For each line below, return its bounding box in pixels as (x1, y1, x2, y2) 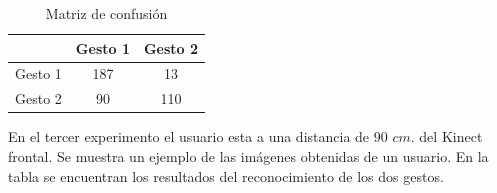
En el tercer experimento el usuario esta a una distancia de (8, 126, 370, 147)
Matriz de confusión (45, 3, 168, 23)
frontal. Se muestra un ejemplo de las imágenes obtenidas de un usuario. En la (8, 145, 489, 166)
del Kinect (419, 126, 483, 147)
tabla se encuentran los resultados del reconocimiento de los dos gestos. (8, 165, 444, 186)
